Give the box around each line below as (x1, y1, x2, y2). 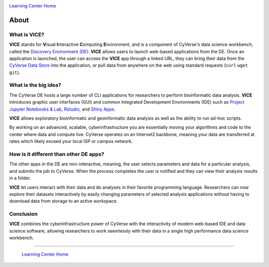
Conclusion (9, 211, 38, 218)
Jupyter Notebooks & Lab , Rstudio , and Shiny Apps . (9, 106, 116, 112)
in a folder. (9, 175, 31, 181)
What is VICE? (9, 31, 44, 38)
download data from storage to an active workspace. (9, 198, 118, 204)
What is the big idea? (9, 82, 62, 89)
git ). (9, 69, 20, 75)
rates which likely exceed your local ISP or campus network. (9, 138, 133, 144)
